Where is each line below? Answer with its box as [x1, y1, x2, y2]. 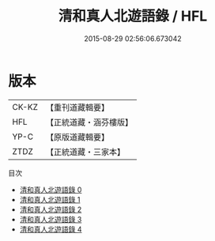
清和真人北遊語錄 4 [19, 224, 82, 234]
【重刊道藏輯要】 [45, 102, 109, 113]
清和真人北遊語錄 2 [19, 205, 82, 214]
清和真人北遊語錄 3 [19, 214, 82, 224]
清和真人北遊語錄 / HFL [58, 7, 208, 25]
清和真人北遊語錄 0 [19, 185, 82, 194]
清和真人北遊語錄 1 [19, 194, 81, 204]
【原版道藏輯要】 [45, 131, 109, 142]
